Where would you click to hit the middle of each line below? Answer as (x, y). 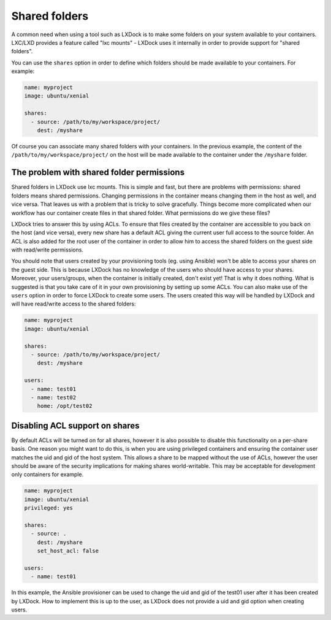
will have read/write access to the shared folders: (74, 304)
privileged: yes (49, 508)
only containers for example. (48, 475)
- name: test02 (54, 397)
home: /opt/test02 (65, 406)
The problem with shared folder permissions (98, 173)
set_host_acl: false (68, 551)
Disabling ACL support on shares (76, 425)
